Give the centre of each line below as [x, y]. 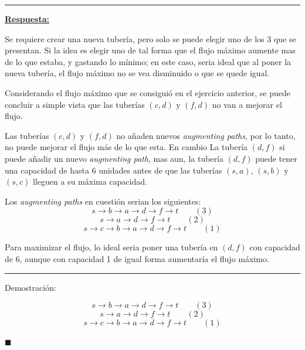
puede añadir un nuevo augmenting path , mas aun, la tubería [114, 158]
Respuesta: [27, 19]
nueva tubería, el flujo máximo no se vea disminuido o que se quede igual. [137, 73]
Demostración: [30, 287]
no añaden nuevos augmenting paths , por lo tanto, [206, 135]
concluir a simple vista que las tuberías [75, 104]
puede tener [276, 158]
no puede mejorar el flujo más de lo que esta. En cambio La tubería [126, 147]
